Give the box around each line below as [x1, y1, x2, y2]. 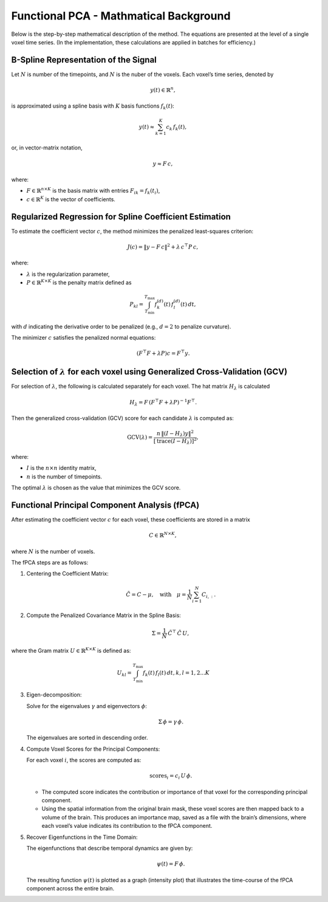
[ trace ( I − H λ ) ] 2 [153, 436, 197, 446]
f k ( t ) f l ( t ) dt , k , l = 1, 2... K [143, 669, 210, 678]
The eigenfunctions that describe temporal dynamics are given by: [26, 845, 193, 852]
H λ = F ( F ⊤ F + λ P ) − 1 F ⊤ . [129, 398, 197, 407]
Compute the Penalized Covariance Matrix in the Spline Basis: [26, 611, 182, 619]
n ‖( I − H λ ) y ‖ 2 [156, 429, 194, 438]
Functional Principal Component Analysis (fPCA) [11, 500, 200, 510]
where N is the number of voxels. [11, 548, 95, 555]
